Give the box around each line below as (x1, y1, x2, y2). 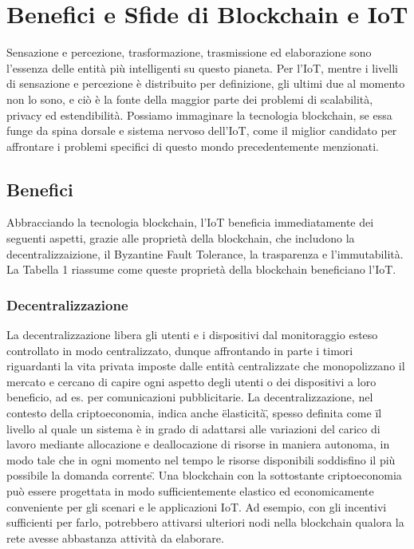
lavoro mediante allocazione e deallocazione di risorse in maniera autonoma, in (6, 436, 390, 452)
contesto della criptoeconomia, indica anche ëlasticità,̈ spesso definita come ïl (6, 405, 382, 421)
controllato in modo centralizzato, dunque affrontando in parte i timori (6, 342, 353, 358)
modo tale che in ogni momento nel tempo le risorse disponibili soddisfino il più (6, 451, 396, 468)
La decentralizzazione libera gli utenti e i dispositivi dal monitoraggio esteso (6, 326, 378, 343)
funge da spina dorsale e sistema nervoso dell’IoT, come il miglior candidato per (6, 122, 397, 139)
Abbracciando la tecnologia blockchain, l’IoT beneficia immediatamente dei (6, 214, 374, 231)
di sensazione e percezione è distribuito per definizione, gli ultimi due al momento (6, 75, 405, 92)
